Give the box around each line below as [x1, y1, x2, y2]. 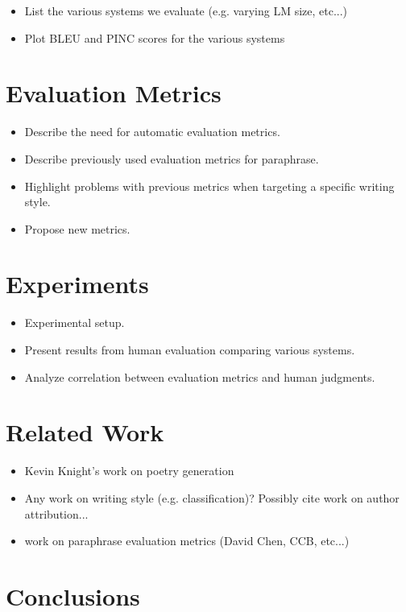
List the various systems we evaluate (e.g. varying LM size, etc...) [24, 2, 348, 19]
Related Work [6, 416, 164, 449]
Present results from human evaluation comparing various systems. [24, 341, 355, 358]
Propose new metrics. [24, 220, 130, 237]
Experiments [6, 267, 149, 300]
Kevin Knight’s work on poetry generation [24, 462, 234, 479]
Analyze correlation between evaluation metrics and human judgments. [24, 368, 375, 385]
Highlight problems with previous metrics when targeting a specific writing [24, 177, 395, 194]
